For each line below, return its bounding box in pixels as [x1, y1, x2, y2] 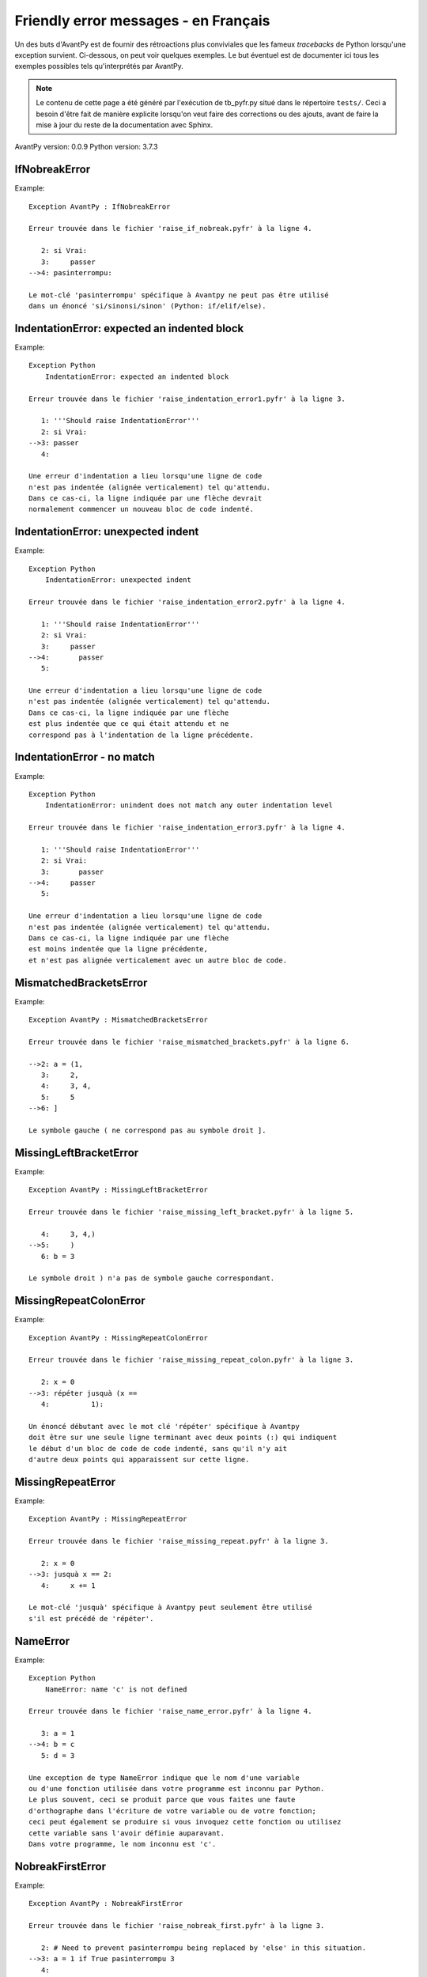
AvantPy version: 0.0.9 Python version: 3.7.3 [14, 142, 158, 152]
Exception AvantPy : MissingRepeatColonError [28, 1333, 209, 1342]
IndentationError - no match [14, 750, 156, 764]
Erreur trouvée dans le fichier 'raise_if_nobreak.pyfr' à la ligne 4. [28, 224, 312, 233]
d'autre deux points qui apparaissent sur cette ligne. [28, 1455, 250, 1464]
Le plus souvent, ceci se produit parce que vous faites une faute [28, 1795, 296, 1805]
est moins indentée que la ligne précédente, [28, 945, 209, 954]
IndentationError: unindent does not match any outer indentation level [44, 801, 334, 810]
